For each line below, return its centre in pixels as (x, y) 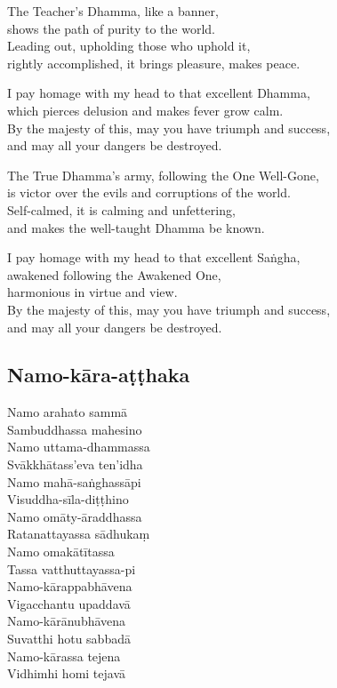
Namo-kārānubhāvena (67, 621)
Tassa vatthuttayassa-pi (72, 568)
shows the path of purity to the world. (111, 28)
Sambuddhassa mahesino (75, 429)
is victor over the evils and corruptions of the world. (149, 192)
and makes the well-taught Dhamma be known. (136, 227)
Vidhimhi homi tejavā (67, 673)
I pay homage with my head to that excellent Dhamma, (159, 93)
